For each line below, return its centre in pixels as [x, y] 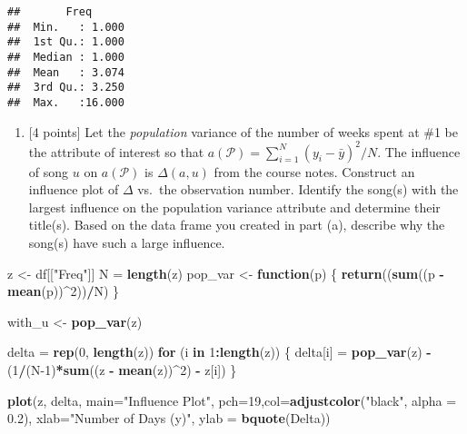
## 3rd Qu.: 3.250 [66, 88]
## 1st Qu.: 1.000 [66, 42]
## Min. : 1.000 [66, 27]
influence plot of [74, 189]
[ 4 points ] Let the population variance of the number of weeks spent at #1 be [243, 131]
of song [49, 171]
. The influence [419, 151]
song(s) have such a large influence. [127, 243]
